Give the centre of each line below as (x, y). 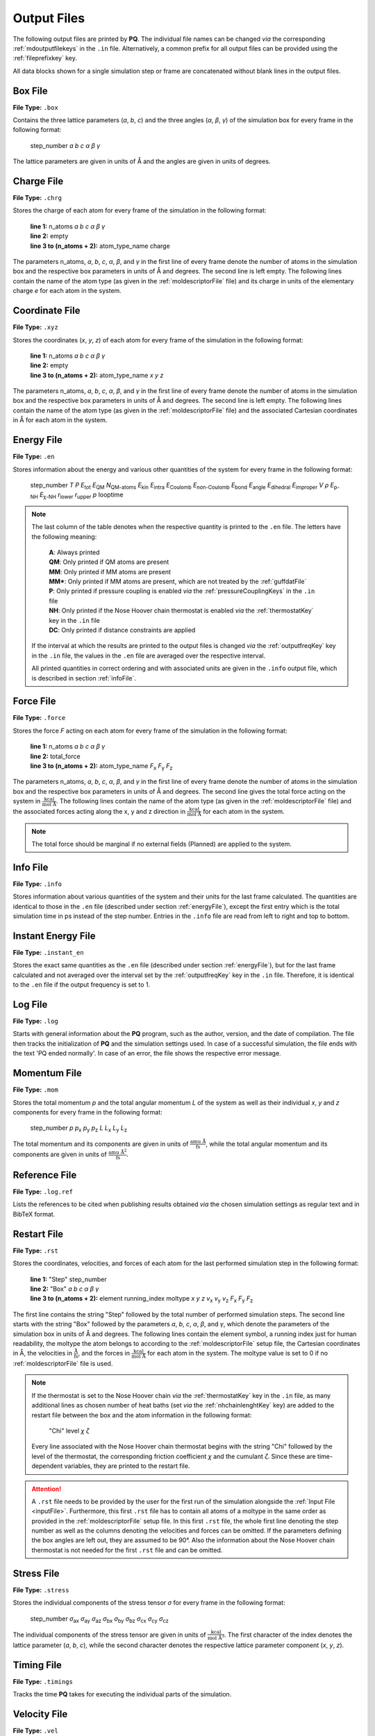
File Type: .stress (41, 1589)
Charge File (38, 181)
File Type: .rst (35, 1251)
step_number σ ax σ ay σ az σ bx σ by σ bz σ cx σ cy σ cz (100, 1619)
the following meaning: (64, 536)
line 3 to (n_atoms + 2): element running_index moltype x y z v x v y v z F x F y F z (142, 1300)
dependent (47, 1466)
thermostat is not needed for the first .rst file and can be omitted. (127, 1550)
